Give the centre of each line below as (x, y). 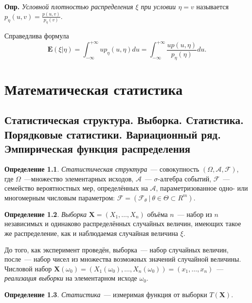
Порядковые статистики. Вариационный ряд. (113, 134)
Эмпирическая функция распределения (98, 149)
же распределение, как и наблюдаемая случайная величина (91, 233)
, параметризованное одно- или (202, 188)
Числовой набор (28, 268)
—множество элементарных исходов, (79, 178)
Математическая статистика (94, 89)
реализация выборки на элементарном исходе (71, 278)
